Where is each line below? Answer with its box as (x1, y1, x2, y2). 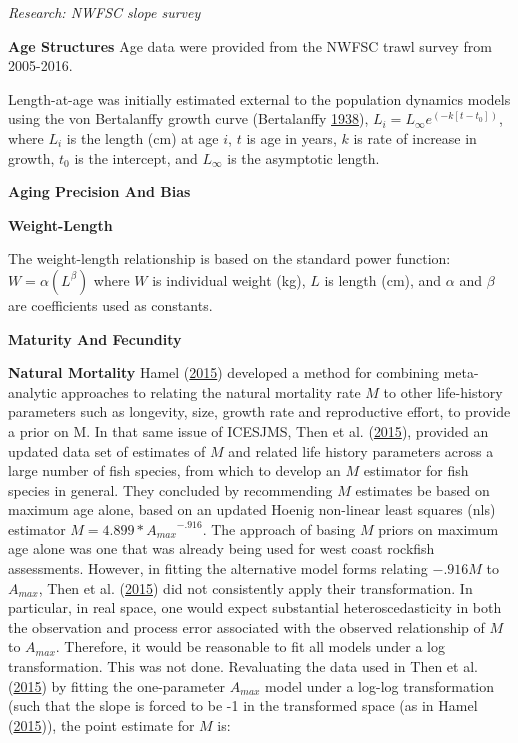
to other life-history (383, 381, 503, 402)
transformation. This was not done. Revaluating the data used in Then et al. (8, 656, 478, 677)
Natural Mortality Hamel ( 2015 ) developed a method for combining (8, 362, 439, 383)
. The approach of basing (202, 518, 356, 539)
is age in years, (246, 127, 337, 148)
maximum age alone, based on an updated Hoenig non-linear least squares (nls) (8, 499, 496, 520)
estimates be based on (355, 479, 490, 500)
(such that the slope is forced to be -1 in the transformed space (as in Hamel (8, 695, 478, 716)
